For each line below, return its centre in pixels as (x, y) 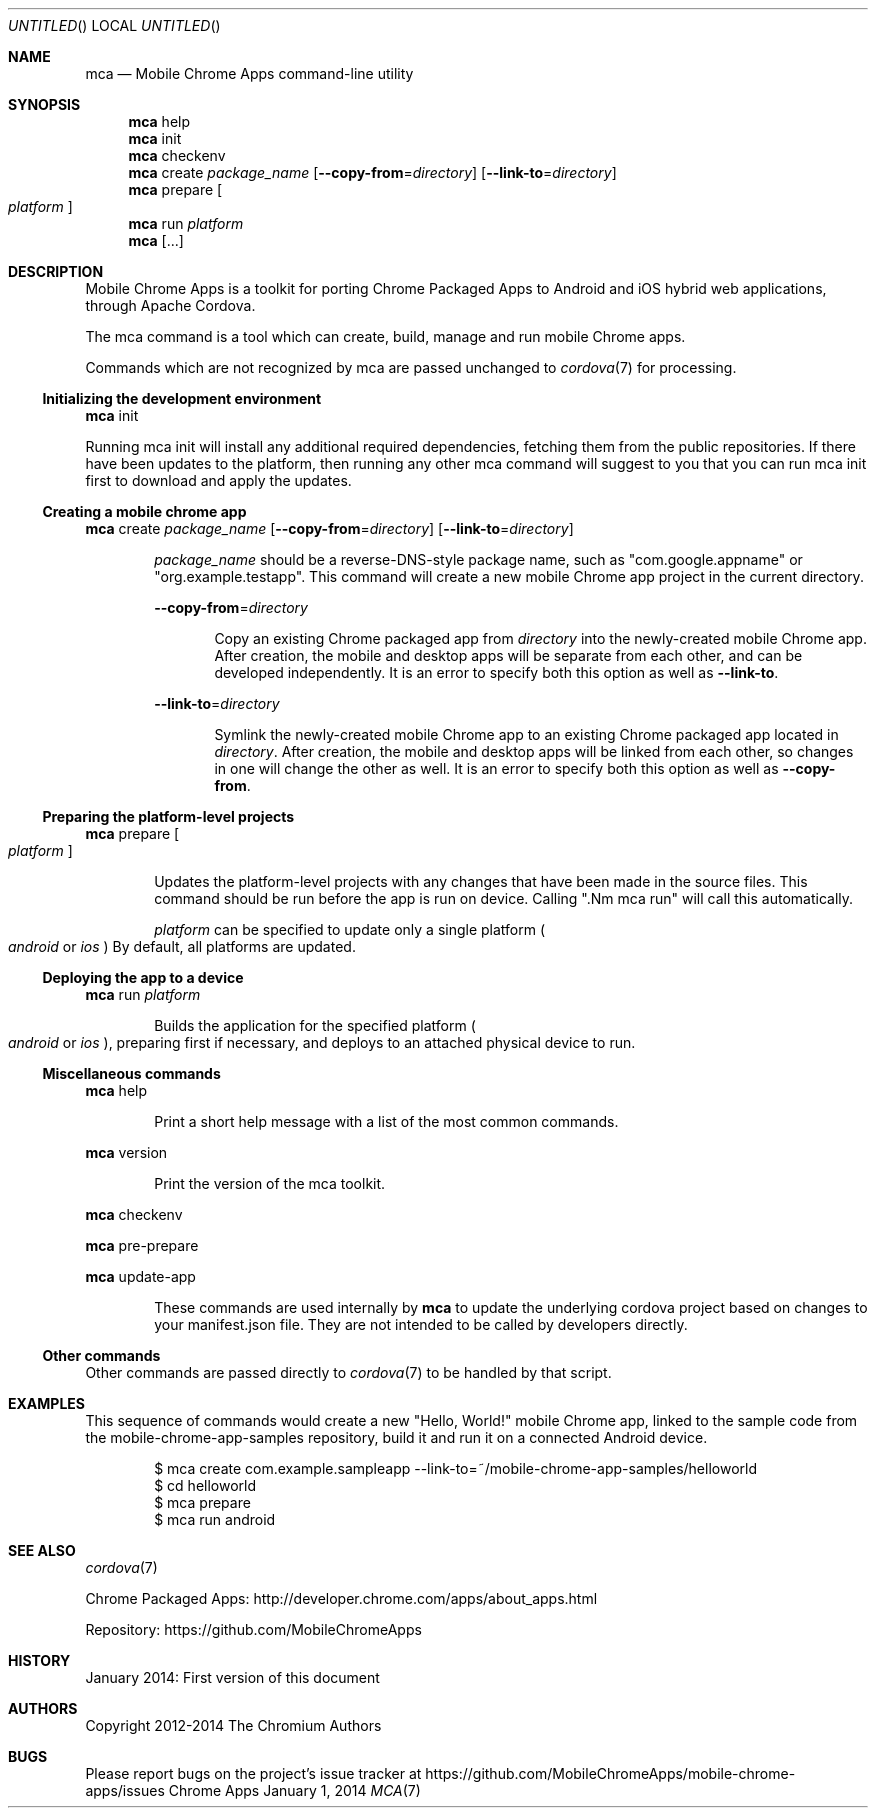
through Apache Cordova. (170, 305)
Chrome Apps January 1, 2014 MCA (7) (294, 1790)
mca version (126, 1152)
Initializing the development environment (182, 398)
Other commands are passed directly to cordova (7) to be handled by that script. (348, 1372)
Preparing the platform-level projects (168, 816)
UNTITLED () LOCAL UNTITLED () (114, 25)
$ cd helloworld (205, 1485)
